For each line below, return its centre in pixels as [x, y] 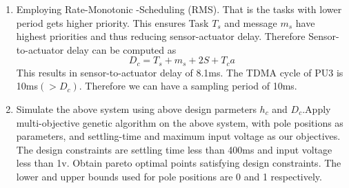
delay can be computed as [121, 49]
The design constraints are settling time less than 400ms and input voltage [174, 149]
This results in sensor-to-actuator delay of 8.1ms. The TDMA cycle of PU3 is [180, 72]
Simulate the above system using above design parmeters [136, 109]
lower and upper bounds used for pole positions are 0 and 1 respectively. [169, 176]
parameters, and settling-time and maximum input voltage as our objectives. [178, 136]
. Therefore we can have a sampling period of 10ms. [188, 86]
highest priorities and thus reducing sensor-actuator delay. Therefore [161, 36]
